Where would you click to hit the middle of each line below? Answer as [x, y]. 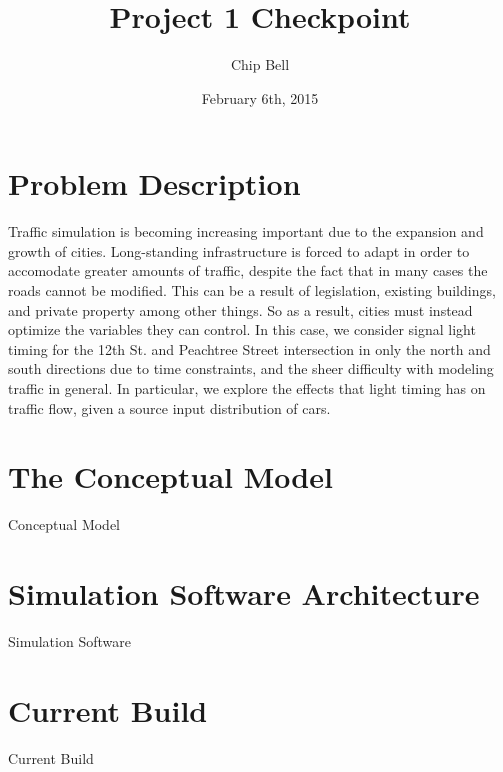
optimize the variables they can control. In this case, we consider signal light [242, 329]
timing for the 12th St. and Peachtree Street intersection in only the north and [249, 348]
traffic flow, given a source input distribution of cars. [169, 407]
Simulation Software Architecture [244, 593]
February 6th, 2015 [260, 97]
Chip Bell [260, 64]
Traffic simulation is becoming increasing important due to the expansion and [246, 231]
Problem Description [154, 183]
